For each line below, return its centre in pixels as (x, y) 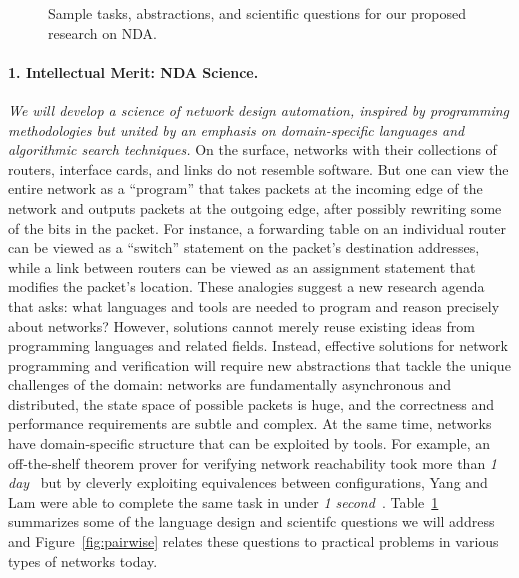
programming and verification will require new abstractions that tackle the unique (259, 364)
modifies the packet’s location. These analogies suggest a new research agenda (246, 286)
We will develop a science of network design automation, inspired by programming (259, 109)
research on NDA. (102, 32)
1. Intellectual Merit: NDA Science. (133, 71)
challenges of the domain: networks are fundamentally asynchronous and (230, 384)
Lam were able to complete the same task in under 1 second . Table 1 (223, 501)
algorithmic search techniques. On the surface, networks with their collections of (252, 149)
